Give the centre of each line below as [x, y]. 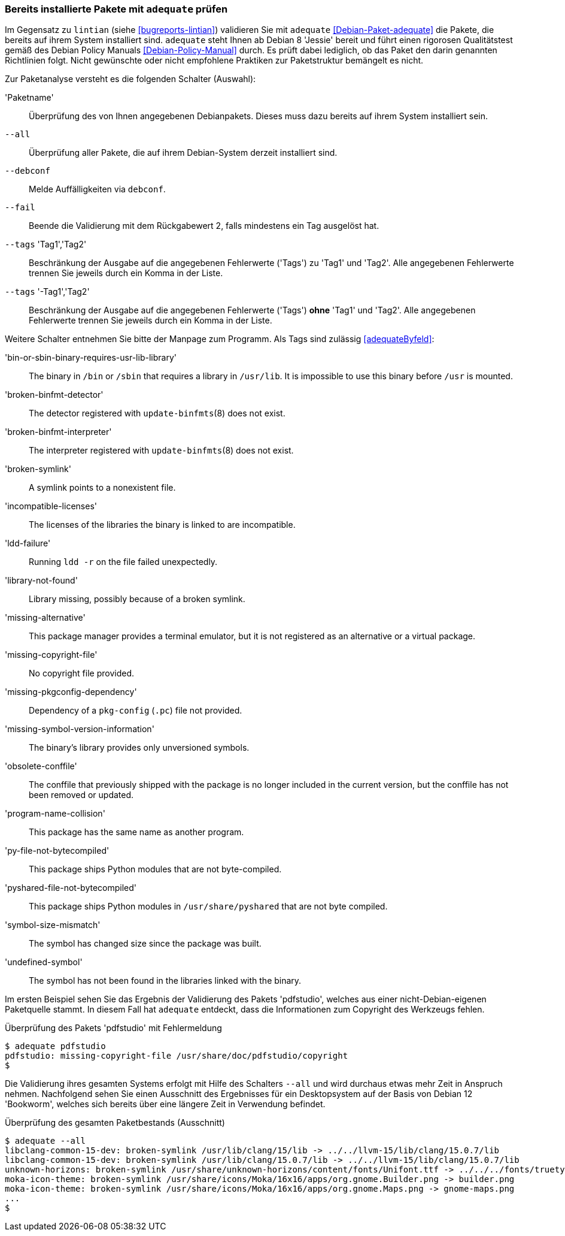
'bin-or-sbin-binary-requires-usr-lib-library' [91, 358]
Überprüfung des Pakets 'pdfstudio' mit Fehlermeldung [113, 1028]
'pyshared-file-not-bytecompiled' [71, 888]
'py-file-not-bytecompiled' [57, 851]
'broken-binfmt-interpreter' [58, 432]
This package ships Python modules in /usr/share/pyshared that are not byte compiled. [208, 906]
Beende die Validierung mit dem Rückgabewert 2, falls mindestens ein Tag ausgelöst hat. [204, 226]
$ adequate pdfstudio [55, 1046]
